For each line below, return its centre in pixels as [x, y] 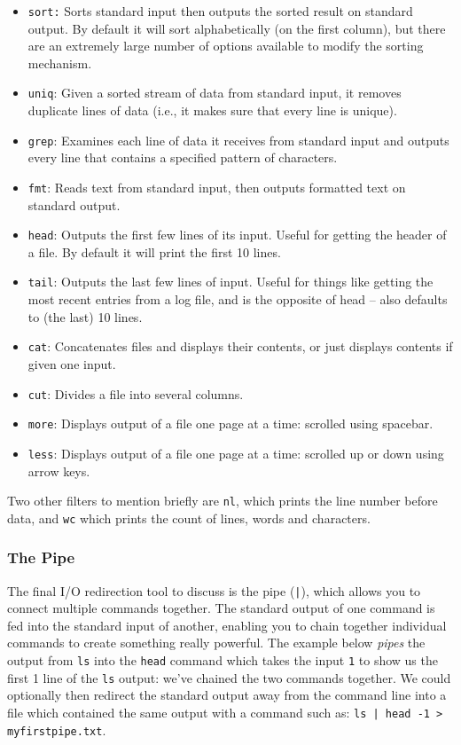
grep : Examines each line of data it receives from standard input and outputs [238, 140]
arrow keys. [59, 471]
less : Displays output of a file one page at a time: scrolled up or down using [236, 453]
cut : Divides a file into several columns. [136, 393]
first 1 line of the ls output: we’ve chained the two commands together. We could [229, 677]
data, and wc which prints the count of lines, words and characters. [189, 518]
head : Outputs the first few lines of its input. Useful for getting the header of [237, 235]
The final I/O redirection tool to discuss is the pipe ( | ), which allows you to [214, 590]
